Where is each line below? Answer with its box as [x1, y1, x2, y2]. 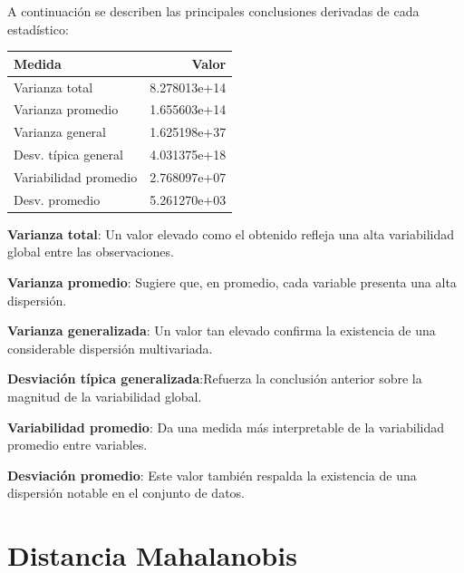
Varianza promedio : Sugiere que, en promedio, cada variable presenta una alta [7, 273, 457, 292]
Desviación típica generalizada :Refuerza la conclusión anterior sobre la [7, 369, 422, 388]
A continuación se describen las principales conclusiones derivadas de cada [7, 2, 420, 20]
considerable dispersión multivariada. [7, 338, 213, 357]
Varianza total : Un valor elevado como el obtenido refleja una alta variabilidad [7, 224, 455, 243]
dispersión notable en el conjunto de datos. [7, 483, 246, 502]
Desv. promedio [14, 189, 101, 209]
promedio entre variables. [7, 435, 148, 454]
